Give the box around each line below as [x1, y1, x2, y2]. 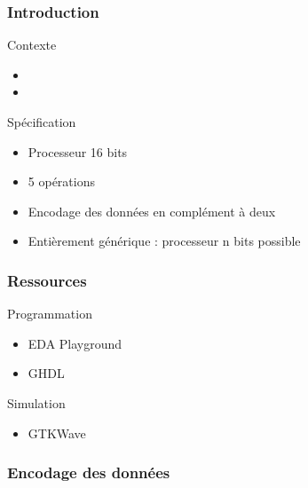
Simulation [7, 393, 66, 412]
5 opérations [28, 172, 95, 191]
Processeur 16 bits [28, 142, 128, 161]
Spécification [7, 113, 76, 130]
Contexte [7, 35, 57, 54]
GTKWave [28, 423, 86, 442]
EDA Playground [28, 334, 122, 352]
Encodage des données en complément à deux [28, 201, 276, 220]
